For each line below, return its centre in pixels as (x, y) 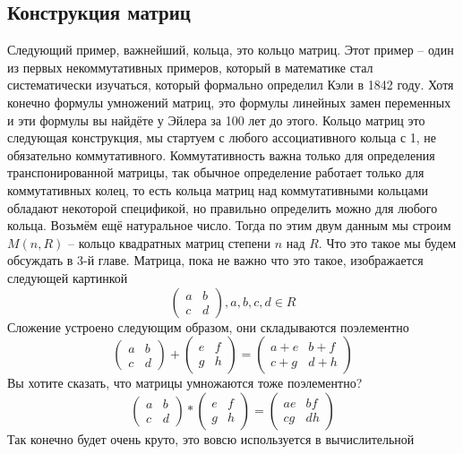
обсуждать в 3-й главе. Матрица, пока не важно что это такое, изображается (215, 260)
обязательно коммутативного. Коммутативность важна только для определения (221, 154)
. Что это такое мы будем (387, 242)
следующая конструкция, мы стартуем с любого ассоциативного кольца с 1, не (222, 137)
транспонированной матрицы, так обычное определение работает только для (216, 172)
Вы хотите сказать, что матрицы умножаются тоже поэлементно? (185, 383)
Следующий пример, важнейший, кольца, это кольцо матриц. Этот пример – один (231, 50)
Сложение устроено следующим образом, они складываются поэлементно (208, 326)
